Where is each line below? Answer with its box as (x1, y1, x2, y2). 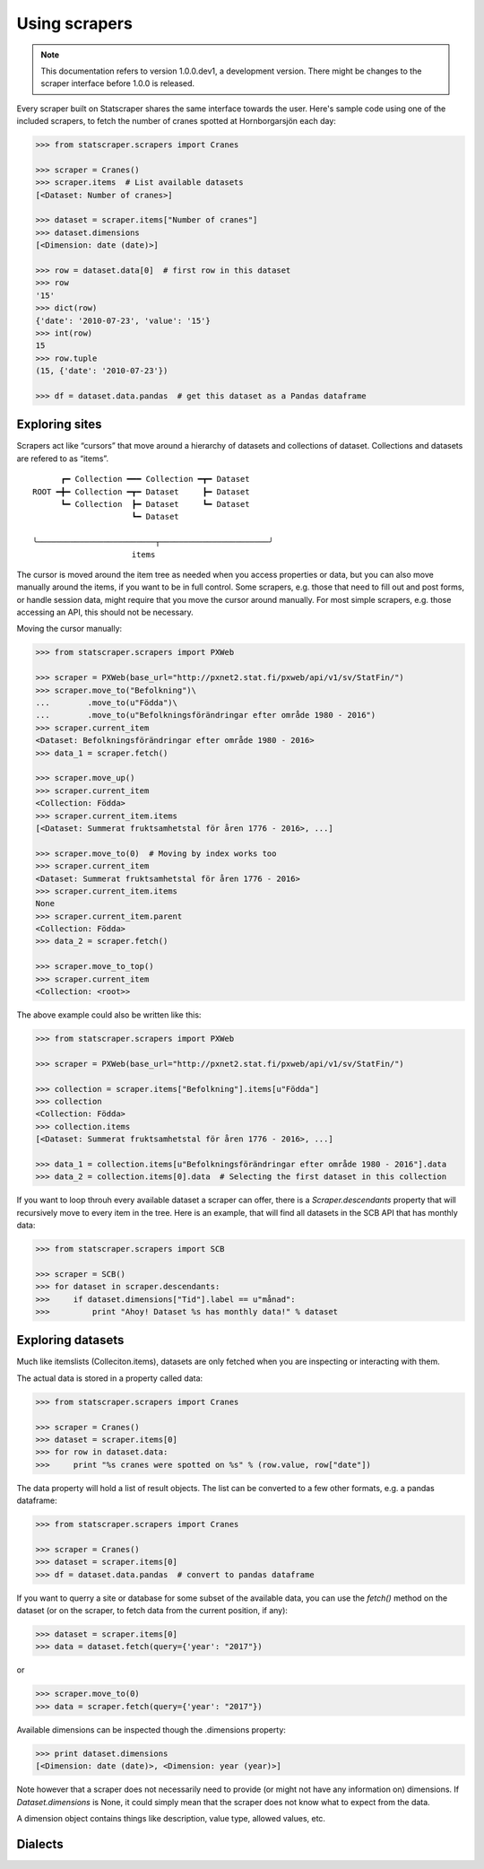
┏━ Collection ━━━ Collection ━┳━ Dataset (60, 474, 250, 485)
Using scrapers (16, 13, 134, 33)
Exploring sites (16, 417, 102, 432)
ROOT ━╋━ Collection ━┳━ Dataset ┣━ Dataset (32, 486, 250, 497)
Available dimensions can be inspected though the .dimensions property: (16, 1724, 287, 1735)
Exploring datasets (16, 1332, 125, 1348)
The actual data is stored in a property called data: (16, 1373, 203, 1384)
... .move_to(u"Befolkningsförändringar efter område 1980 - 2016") (35, 710, 376, 721)
